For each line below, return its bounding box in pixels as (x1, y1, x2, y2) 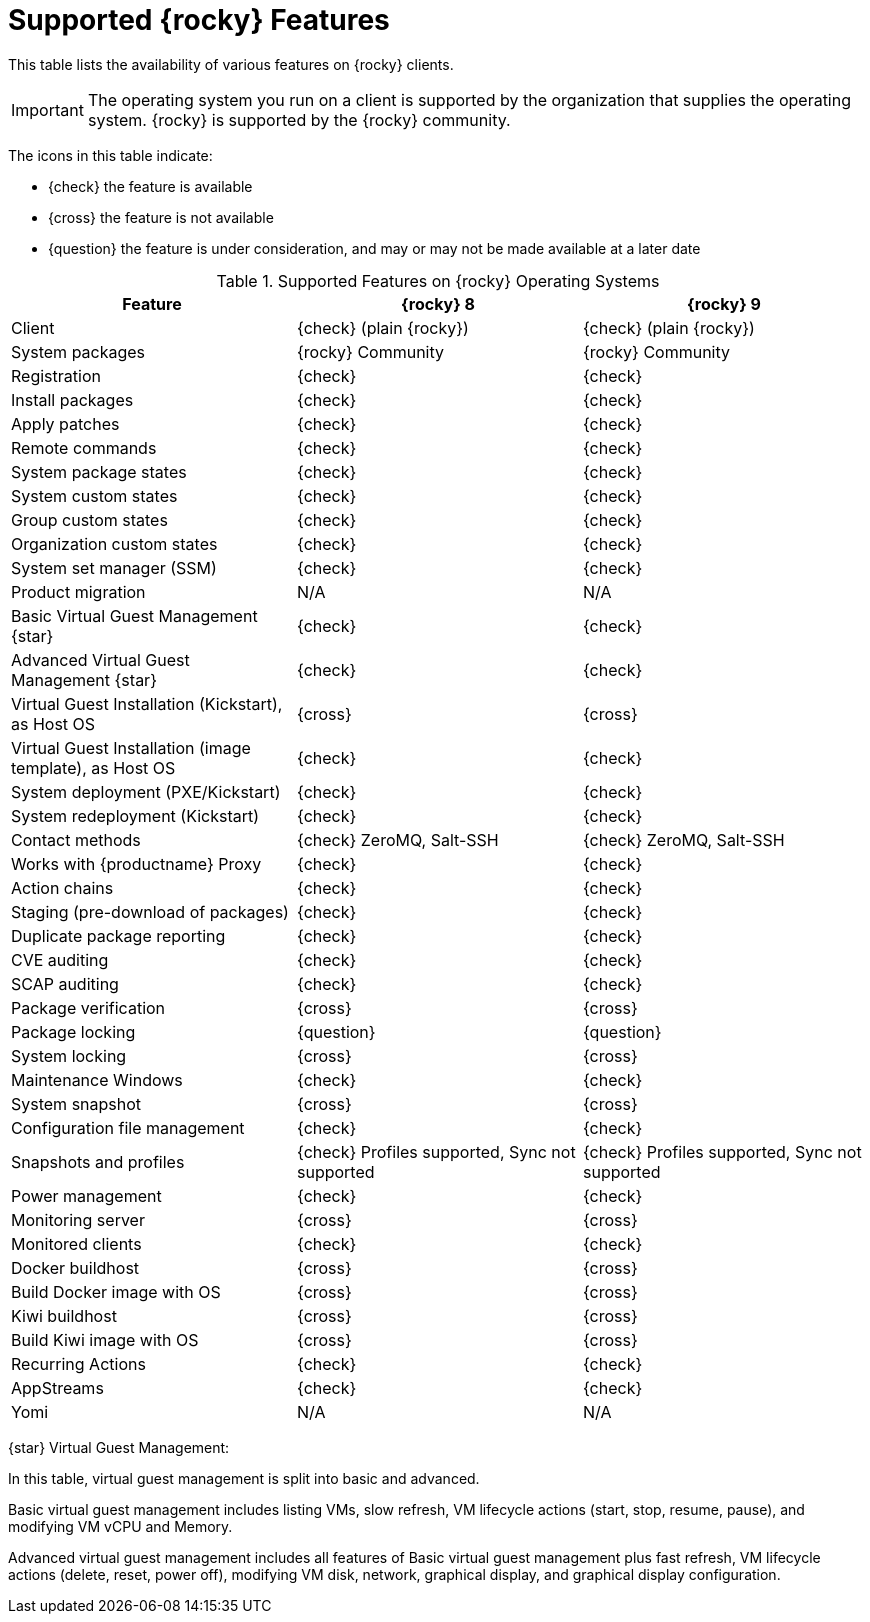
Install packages (11, 389, 134, 410)
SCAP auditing (11, 973, 119, 994)
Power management (11, 1185, 162, 1206)
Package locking (11, 1021, 136, 1042)
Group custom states (11, 509, 168, 530)
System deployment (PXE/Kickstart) (11, 781, 281, 802)
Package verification (11, 997, 166, 1018)
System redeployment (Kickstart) (11, 805, 260, 826)
